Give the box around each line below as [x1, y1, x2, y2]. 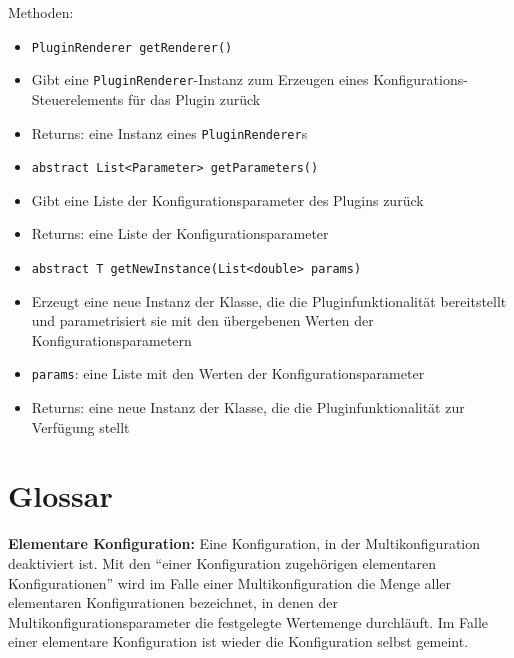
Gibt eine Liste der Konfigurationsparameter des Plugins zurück [31, 189, 424, 210]
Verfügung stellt [31, 416, 130, 437]
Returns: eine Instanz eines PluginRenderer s [31, 122, 308, 143]
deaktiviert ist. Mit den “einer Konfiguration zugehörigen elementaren [8, 553, 437, 573]
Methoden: [8, 2, 74, 22]
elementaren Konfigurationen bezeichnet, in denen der [8, 592, 338, 613]
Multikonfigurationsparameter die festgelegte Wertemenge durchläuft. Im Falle [8, 611, 489, 632]
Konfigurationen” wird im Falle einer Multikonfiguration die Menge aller [8, 572, 452, 593]
